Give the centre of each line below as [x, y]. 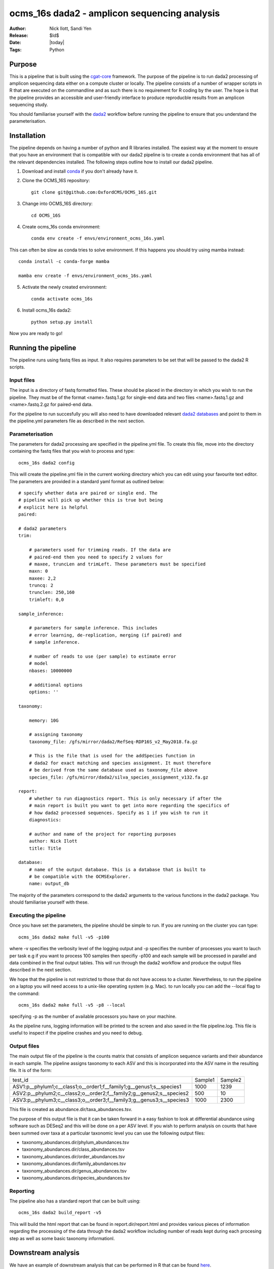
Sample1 [205, 1080]
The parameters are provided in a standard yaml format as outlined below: [87, 481]
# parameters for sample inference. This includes [93, 628]
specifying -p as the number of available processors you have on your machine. [93, 1016]
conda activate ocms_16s [62, 299]
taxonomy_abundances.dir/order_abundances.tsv [74, 1156]
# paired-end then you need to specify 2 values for [96, 557]
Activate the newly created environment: [64, 287]
